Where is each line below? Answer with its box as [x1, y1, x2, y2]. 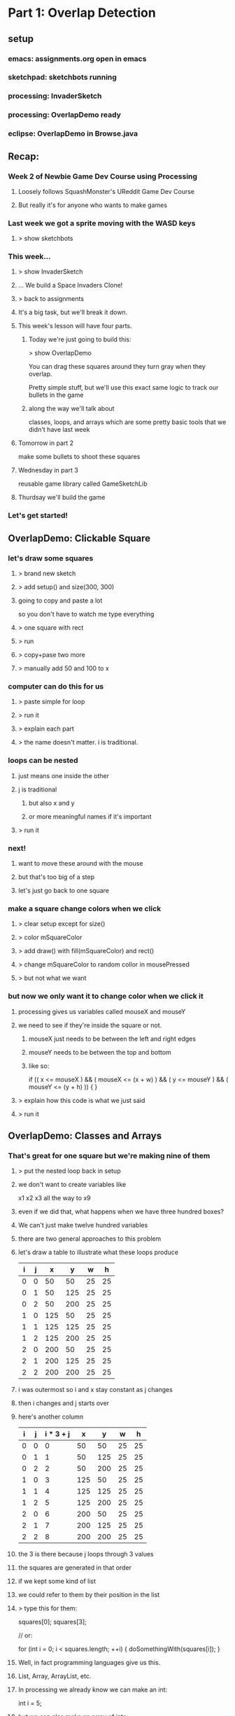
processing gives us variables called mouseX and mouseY [17, 1007, 186, 1015]
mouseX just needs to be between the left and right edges [28, 1034, 197, 1043]
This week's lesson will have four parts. [17, 322, 132, 330]
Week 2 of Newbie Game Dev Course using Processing [8, 171, 198, 181]
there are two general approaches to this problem [17, 1235, 162, 1243]
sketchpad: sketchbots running [8, 72, 117, 82]
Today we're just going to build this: [28, 335, 131, 344]
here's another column [17, 1412, 84, 1421]
